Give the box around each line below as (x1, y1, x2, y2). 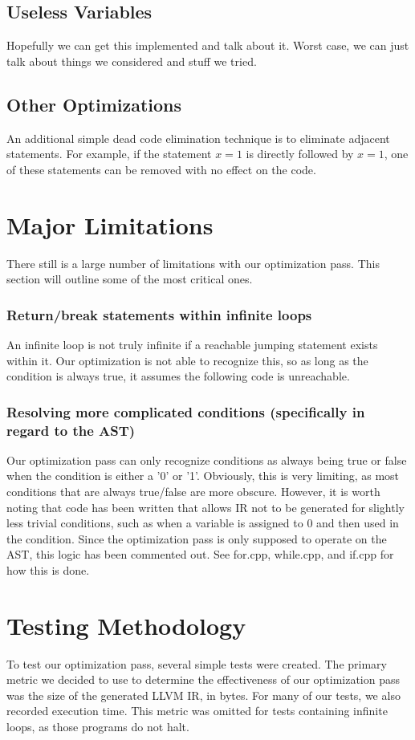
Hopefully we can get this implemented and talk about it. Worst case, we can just (6, 37, 409, 54)
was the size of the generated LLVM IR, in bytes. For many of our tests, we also (6, 686, 401, 703)
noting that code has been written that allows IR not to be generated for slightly (6, 498, 405, 515)
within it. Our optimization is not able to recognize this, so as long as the (6, 352, 368, 368)
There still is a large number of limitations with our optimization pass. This (6, 254, 380, 271)
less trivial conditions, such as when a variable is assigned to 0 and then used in (6, 514, 399, 531)
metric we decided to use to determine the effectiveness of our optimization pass (6, 671, 401, 688)
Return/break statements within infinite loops (6, 304, 312, 324)
